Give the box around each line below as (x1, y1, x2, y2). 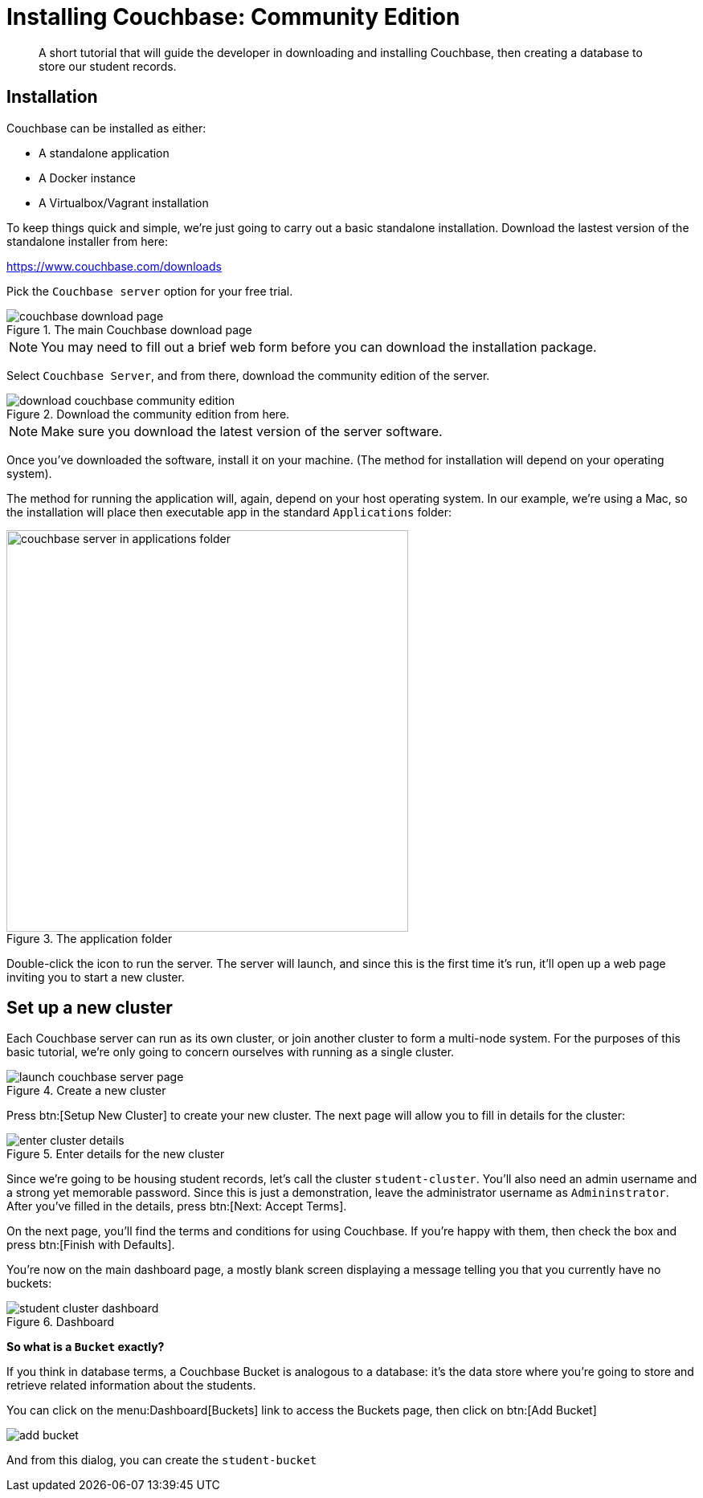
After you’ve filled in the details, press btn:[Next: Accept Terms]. (6, 1199, 347, 1214)
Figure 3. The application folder (6, 931, 173, 945)
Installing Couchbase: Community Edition (6, 3, 460, 31)
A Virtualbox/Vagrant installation (39, 195, 209, 210)
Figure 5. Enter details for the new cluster (6, 1147, 225, 1161)
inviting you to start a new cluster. (6, 969, 185, 984)
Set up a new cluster (6, 998, 173, 1018)
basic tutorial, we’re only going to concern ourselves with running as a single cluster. (6, 1045, 455, 1059)
